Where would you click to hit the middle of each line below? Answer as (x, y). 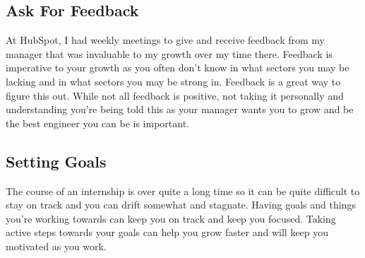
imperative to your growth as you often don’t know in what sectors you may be (178, 68)
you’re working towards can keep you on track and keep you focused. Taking (171, 218)
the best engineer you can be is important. (98, 123)
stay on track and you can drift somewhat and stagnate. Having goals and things (181, 205)
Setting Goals (56, 161)
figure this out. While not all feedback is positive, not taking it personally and (175, 95)
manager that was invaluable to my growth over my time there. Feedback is (169, 53)
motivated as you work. (56, 246)
